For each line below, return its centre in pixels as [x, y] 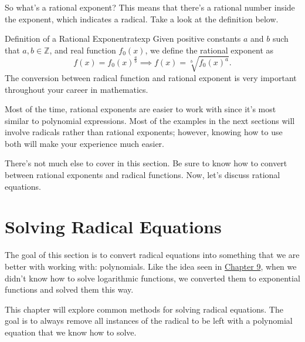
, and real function [83, 50]
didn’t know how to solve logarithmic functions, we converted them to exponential [152, 278]
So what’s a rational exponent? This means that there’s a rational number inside [150, 7]
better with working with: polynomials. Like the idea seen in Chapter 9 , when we [151, 266]
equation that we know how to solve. [71, 332]
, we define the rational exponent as [209, 50]
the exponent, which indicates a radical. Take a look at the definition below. [142, 19]
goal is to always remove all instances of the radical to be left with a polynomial [149, 321]
